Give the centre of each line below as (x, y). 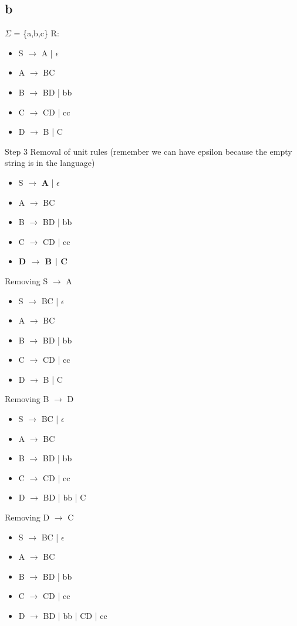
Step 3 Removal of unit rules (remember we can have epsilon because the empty (148, 151)
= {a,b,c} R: (36, 33)
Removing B (27, 399)
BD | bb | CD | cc (75, 616)
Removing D (27, 517)
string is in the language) (50, 163)
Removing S (26, 280)
